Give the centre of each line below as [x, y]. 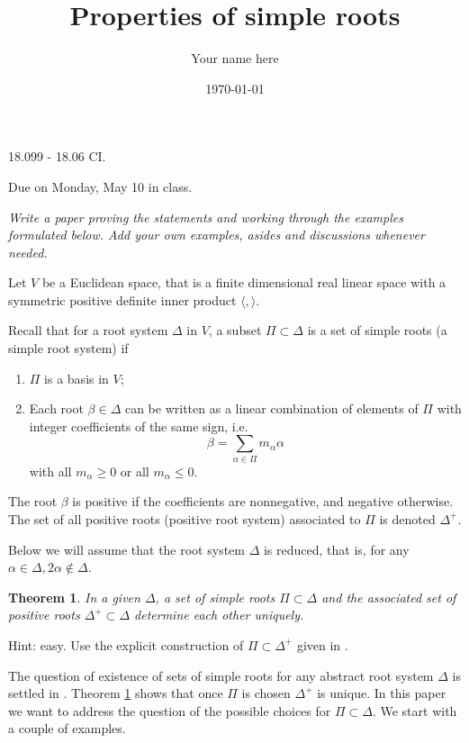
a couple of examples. [67, 728]
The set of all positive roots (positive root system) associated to [185, 518]
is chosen [266, 693]
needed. [28, 252]
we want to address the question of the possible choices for [170, 710]
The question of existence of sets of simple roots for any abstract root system [221, 675]
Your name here [235, 58]
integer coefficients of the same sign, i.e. [139, 426]
